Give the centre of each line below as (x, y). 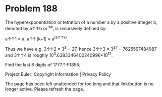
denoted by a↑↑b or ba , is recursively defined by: (56, 28)
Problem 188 (31, 9)
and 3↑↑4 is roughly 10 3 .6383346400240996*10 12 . (59, 55)
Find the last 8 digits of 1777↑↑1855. (43, 65)
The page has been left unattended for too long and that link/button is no (79, 84)
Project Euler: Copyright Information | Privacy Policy (58, 74)
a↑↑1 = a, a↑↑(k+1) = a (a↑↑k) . (37, 38)
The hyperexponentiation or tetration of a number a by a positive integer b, (81, 22)
